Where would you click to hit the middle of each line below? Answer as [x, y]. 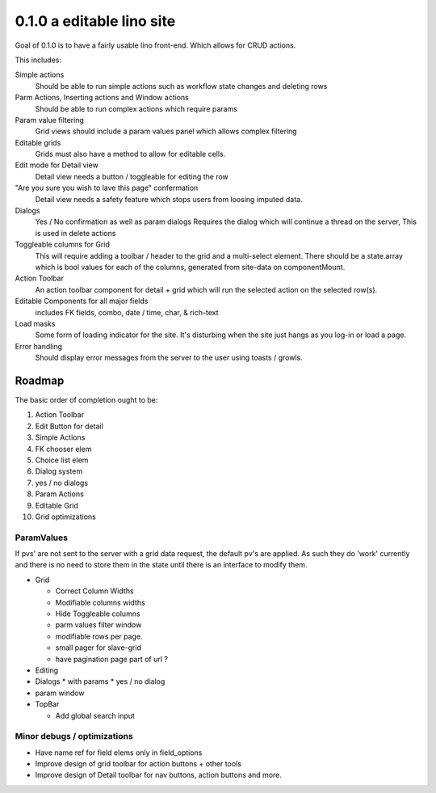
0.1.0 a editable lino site [95, 21]
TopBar [47, 704]
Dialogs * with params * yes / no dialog [100, 681]
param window [60, 693]
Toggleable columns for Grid [63, 245]
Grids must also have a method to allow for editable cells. [130, 154]
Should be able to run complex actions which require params [136, 108]
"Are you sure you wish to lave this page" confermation [107, 188]
